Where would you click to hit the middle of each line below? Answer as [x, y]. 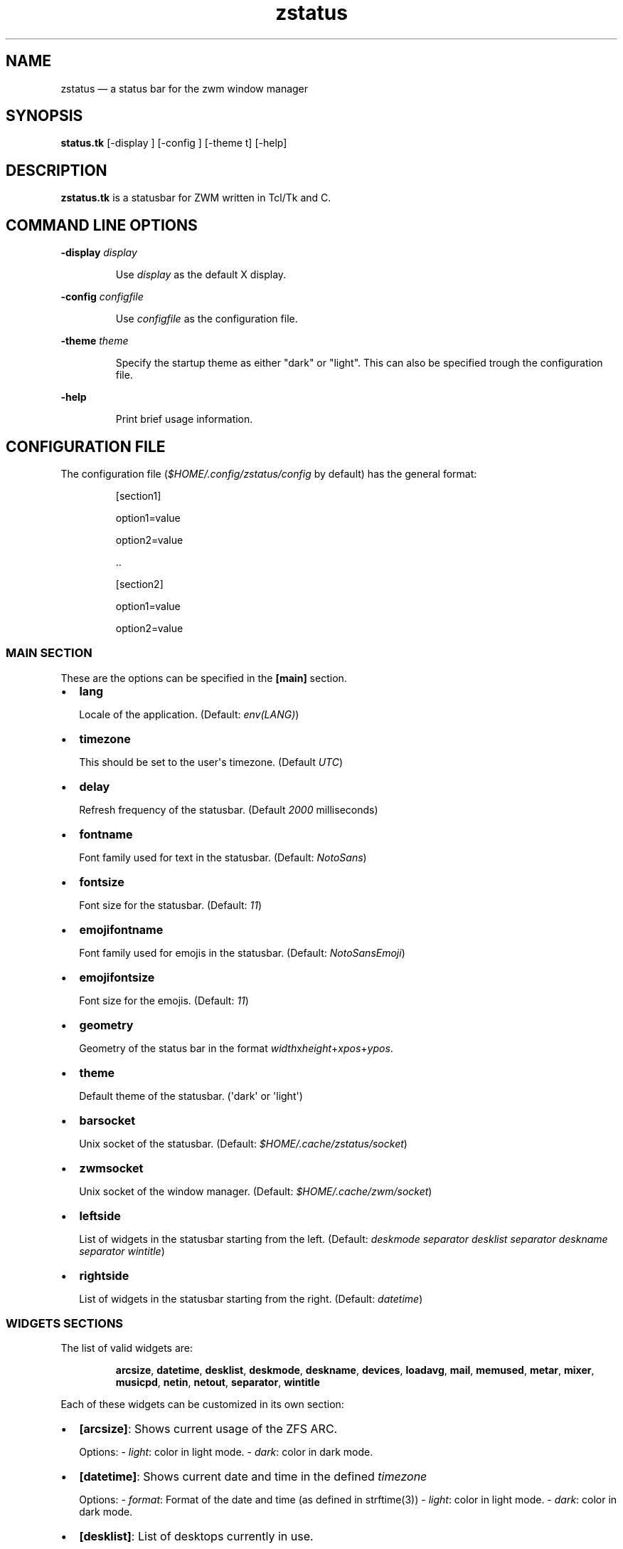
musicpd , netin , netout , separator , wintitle [218, 1382]
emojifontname [121, 929]
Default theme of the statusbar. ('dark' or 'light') [191, 1096]
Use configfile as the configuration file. [207, 319]
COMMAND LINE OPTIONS [102, 225]
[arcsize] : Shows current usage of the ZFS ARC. [208, 1429]
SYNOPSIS [44, 116]
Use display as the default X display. [201, 275]
